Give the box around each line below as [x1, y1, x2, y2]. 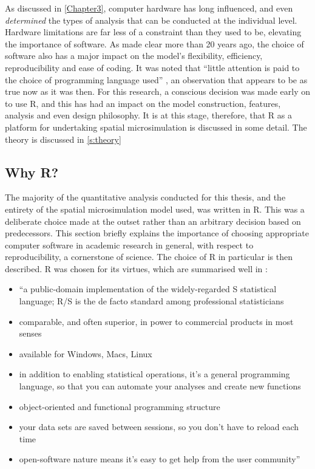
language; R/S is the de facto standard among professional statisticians [19, 295, 284, 307]
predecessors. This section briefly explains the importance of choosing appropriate [5, 227, 309, 239]
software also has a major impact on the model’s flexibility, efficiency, [5, 49, 263, 62]
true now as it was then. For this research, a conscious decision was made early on [5, 85, 310, 98]
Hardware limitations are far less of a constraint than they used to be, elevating [5, 26, 302, 38]
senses [19, 327, 42, 340]
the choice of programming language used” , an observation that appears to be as [5, 73, 308, 86]
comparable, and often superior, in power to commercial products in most [19, 315, 294, 327]
